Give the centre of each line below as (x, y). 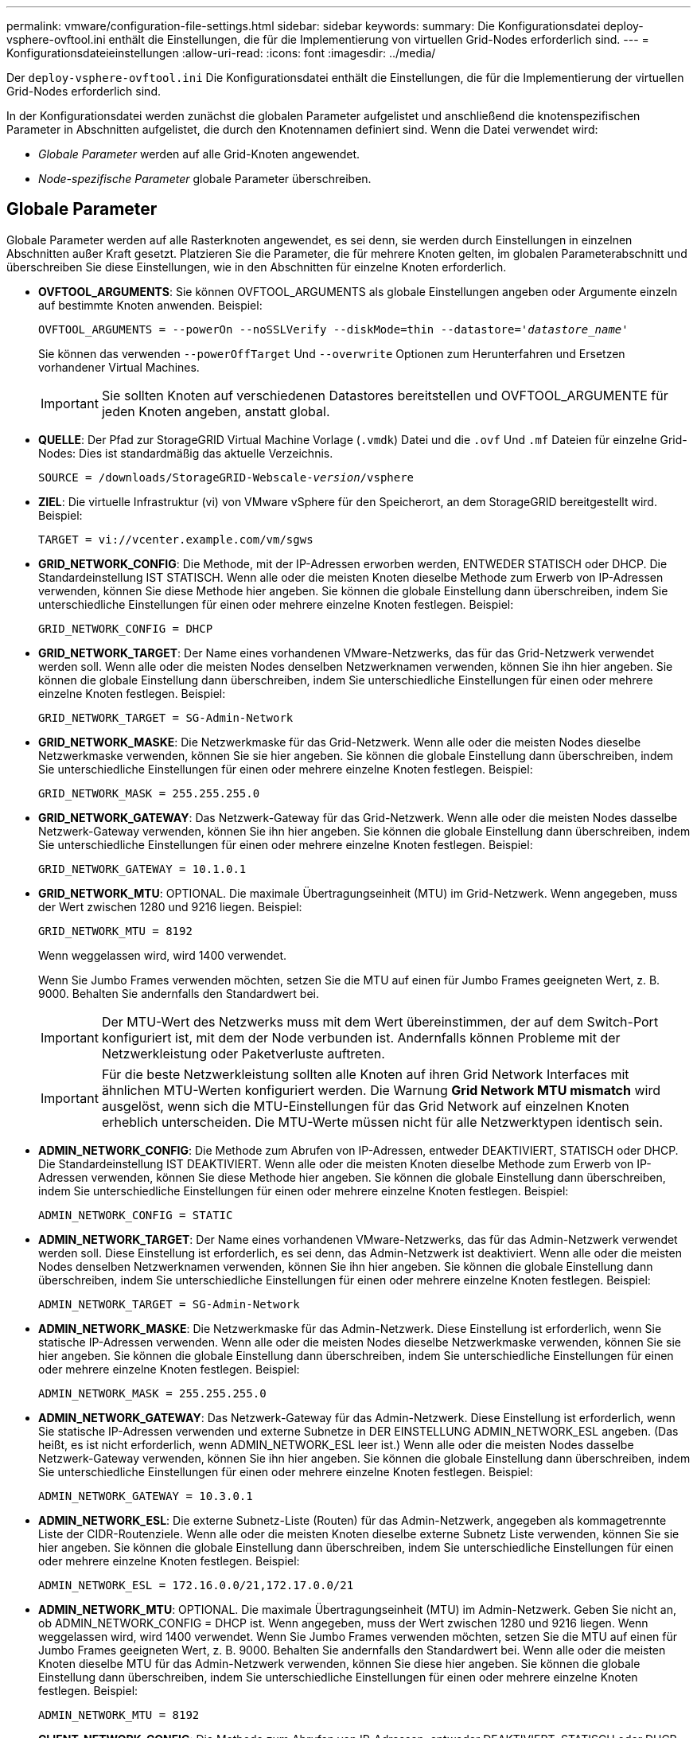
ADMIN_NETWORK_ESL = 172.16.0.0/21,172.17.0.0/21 (196, 1585)
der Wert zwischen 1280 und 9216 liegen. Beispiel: (170, 906)
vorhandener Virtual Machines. (119, 367)
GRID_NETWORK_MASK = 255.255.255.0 (149, 793)
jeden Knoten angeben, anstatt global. (216, 411)
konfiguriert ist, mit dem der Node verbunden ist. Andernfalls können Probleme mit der (361, 1037)
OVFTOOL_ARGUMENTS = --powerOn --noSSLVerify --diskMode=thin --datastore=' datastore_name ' (333, 329)
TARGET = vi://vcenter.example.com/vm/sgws (176, 539)
